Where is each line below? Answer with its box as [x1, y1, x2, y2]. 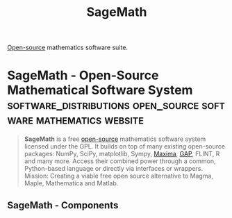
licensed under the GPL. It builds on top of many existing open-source [24, 142, 226, 151]
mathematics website [35, 112, 144, 128]
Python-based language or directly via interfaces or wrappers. [24, 165, 204, 173]
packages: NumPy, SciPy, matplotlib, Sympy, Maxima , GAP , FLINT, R [24, 150, 220, 158]
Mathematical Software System [7, 83, 193, 98]
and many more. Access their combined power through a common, [24, 157, 217, 165]
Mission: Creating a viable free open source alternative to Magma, [24, 171, 214, 181]
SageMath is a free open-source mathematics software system [24, 135, 206, 143]
